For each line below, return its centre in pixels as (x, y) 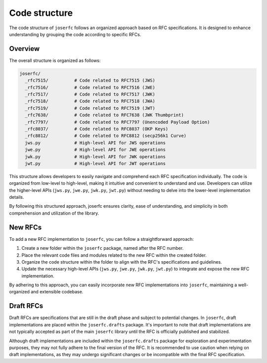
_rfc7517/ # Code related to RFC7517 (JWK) (90, 94)
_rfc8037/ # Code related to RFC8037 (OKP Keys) (97, 129)
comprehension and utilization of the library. (54, 213)
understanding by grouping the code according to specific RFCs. (75, 34)
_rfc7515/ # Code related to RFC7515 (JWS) (90, 81)
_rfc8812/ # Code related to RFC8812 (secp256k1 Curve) (106, 136)
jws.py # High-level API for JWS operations (95, 143)
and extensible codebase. (57, 292)
